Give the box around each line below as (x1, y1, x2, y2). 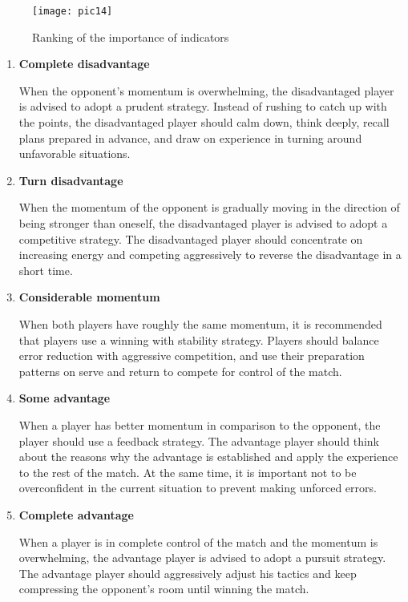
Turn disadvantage (18, 172, 123, 188)
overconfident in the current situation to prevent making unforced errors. (18, 479, 377, 496)
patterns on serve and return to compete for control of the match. (18, 362, 342, 379)
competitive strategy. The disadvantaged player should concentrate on (18, 230, 363, 247)
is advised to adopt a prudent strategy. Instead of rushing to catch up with (18, 98, 387, 115)
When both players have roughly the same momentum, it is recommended (18, 315, 382, 332)
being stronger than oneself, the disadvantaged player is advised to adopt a (18, 215, 388, 231)
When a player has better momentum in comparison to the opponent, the (18, 416, 381, 433)
